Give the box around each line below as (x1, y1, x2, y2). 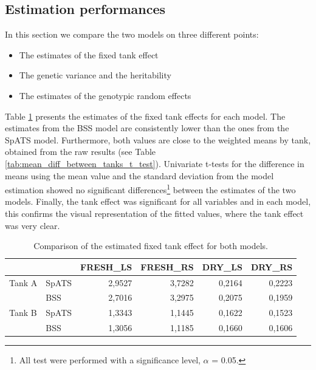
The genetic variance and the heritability (19, 69, 171, 81)
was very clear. (5, 219, 60, 231)
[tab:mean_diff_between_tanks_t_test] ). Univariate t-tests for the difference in (5, 157, 304, 170)
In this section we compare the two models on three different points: (5, 28, 259, 41)
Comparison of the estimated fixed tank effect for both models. (33, 239, 268, 252)
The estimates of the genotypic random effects (19, 89, 191, 101)
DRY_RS (250, 260, 293, 273)
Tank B (9, 306, 37, 319)
